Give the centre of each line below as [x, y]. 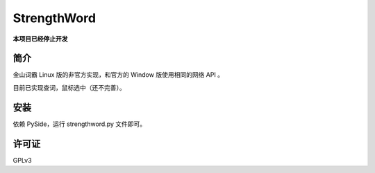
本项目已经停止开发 [40, 39]
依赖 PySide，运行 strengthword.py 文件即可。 [80, 124]
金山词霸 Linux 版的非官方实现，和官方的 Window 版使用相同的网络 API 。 [118, 75]
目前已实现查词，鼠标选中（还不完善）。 [69, 87]
